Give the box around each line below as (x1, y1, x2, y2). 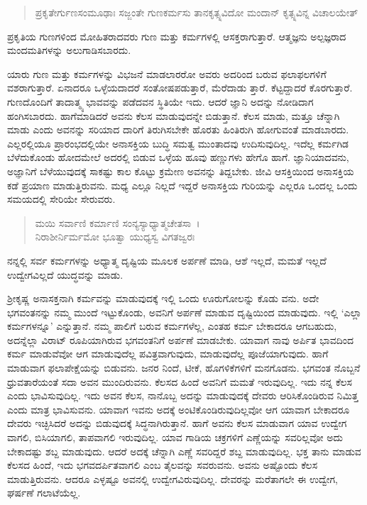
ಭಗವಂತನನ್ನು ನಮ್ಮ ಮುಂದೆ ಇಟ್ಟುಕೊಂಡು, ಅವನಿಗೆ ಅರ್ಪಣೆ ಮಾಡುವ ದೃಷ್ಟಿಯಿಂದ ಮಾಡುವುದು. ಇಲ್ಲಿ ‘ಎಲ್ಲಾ (7, 304, 362, 319)
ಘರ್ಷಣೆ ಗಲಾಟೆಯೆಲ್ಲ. (7, 485, 81, 500)
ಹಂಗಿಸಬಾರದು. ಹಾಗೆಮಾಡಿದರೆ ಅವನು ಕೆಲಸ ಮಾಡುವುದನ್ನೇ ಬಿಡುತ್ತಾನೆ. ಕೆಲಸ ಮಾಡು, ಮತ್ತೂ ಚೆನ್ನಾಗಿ (7, 108, 340, 123)
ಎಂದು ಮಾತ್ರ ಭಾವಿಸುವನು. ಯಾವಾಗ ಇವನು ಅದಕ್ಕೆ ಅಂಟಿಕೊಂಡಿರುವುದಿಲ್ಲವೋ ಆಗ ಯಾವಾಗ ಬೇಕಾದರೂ (7, 401, 350, 416)
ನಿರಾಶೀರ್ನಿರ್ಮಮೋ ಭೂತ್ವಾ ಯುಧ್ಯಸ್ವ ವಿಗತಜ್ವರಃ (35, 229, 195, 244)
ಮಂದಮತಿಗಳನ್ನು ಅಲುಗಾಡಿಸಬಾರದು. (7, 43, 131, 57)
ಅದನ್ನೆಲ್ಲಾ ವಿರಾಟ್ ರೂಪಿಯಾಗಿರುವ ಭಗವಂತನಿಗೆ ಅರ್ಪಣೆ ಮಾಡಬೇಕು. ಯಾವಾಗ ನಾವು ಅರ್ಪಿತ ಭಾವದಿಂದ (7, 332, 354, 347)
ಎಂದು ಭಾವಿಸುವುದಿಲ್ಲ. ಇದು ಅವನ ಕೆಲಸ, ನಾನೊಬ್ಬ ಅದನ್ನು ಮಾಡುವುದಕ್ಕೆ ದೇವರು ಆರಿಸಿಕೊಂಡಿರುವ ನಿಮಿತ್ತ (7, 388, 358, 403)
